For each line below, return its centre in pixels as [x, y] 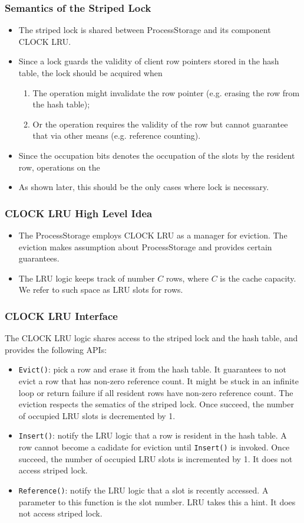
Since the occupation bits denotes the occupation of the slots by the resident [157, 155]
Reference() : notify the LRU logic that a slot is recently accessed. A [143, 490]
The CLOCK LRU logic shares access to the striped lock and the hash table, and [151, 338]
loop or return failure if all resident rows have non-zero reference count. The [156, 392]
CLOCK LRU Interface [61, 316]
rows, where [187, 278]
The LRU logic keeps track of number [87, 278]
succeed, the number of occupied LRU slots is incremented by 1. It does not [156, 458]
